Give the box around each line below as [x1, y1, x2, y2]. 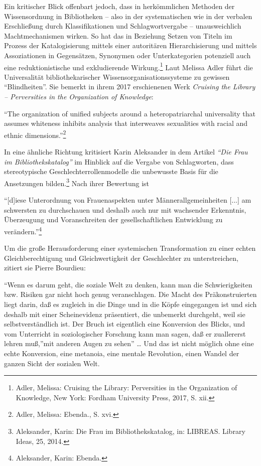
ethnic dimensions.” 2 [4, 128, 66, 140]
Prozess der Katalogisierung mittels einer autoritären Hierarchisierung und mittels [4, 40, 257, 51]
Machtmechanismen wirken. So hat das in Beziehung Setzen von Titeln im [4, 30, 232, 41]
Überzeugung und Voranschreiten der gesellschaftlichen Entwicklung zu [4, 214, 223, 225]
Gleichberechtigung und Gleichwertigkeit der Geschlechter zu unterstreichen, [4, 252, 238, 263]
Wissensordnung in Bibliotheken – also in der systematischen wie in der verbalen [4, 11, 252, 21]
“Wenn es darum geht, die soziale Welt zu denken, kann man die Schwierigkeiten [4, 279, 252, 289]
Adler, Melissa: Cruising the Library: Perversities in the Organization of [16, 382, 237, 393]
